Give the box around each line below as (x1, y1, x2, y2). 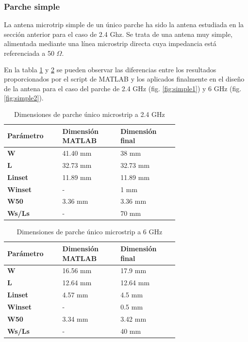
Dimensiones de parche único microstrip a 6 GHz (17, 227, 163, 237)
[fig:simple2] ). (4, 93, 44, 103)
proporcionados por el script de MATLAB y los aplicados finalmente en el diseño (4, 74, 245, 84)
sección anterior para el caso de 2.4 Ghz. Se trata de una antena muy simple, (4, 29, 233, 39)
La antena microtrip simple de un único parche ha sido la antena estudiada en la (4, 19, 244, 30)
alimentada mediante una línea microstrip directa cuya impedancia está (4, 38, 216, 49)
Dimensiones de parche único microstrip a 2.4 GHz (14, 109, 165, 119)
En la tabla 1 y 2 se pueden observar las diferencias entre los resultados (4, 64, 216, 74)
